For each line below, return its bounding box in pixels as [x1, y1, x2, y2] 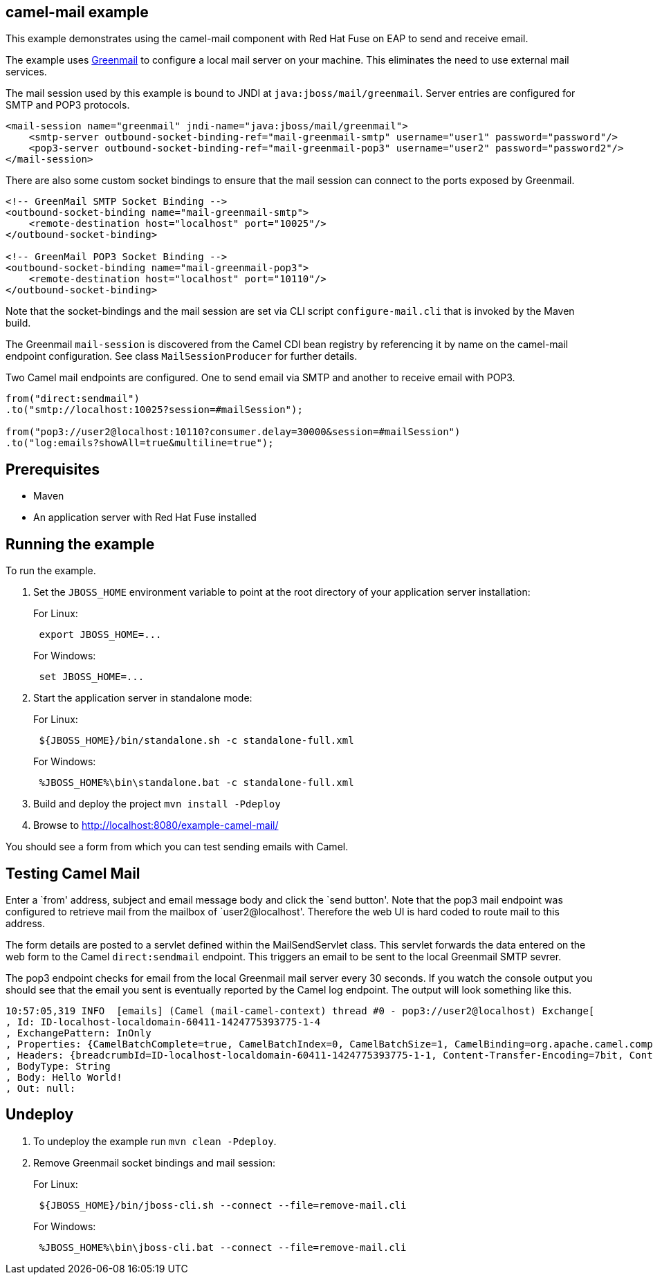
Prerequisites [6, 460, 100, 478]
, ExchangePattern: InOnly [6, 1027, 151, 1039]
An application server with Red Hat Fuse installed [33, 511, 257, 524]
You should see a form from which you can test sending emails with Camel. [6, 841, 349, 853]
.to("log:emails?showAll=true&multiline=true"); [6, 437, 274, 449]
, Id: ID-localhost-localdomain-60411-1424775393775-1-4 [6, 1016, 321, 1027]
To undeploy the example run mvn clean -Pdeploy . [33, 1135, 277, 1147]
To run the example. [6, 565, 96, 577]
